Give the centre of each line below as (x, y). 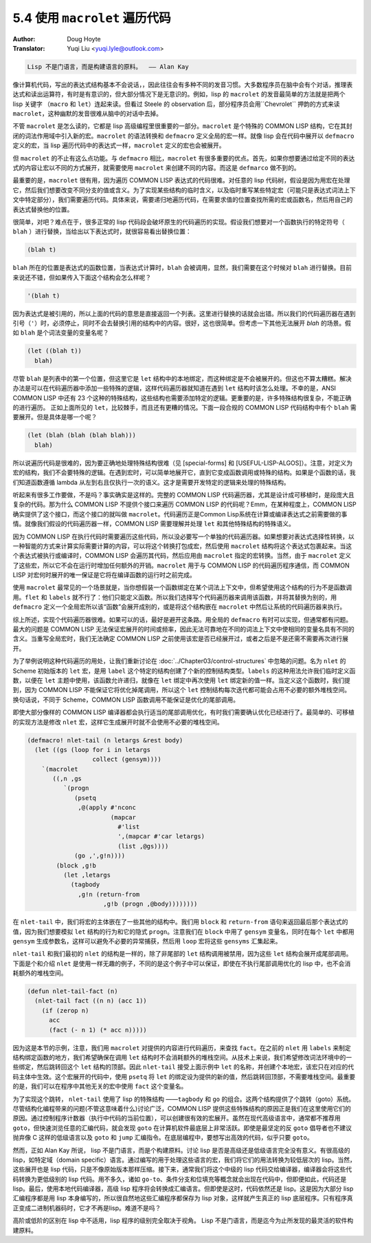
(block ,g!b (76, 865)
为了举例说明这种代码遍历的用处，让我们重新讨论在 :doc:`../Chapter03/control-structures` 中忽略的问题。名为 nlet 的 (179, 661)
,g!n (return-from (109, 894)
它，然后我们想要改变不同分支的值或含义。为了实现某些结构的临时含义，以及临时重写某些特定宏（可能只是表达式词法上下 (184, 190)
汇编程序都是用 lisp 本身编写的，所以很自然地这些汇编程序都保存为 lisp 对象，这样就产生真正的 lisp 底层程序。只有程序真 (183, 1198)
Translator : (29, 48)
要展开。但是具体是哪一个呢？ (55, 417)
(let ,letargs (87, 875)
